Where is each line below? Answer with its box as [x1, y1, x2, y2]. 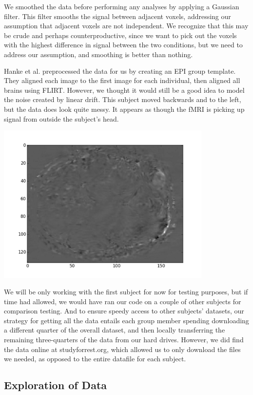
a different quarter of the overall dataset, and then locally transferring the [4, 325, 225, 335]
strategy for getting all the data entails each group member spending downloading [4, 315, 249, 325]
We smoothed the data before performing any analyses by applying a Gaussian [4, 1, 239, 11]
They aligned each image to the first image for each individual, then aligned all [4, 75, 240, 85]
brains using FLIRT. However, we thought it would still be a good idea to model [4, 84, 245, 95]
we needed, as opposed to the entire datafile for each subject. [4, 353, 186, 364]
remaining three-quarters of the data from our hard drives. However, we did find [4, 334, 244, 345]
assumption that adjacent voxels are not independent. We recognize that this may [4, 21, 249, 31]
